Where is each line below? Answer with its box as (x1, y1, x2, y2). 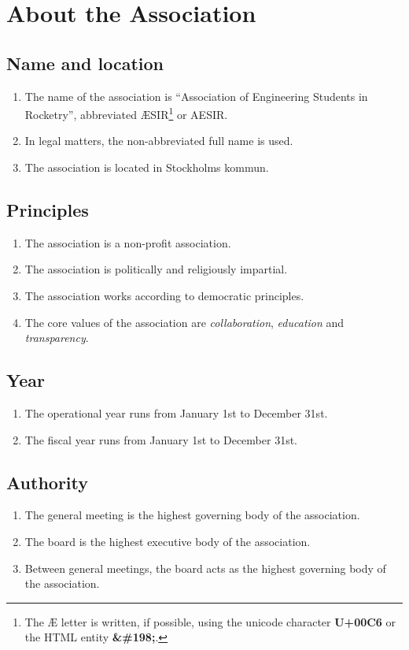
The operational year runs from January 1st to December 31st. (24, 404, 328, 421)
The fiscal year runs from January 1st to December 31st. (24, 431, 297, 448)
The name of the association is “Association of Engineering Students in (24, 87, 368, 104)
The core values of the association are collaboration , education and (24, 314, 345, 330)
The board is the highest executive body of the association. (24, 533, 311, 549)
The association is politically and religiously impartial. (24, 261, 288, 277)
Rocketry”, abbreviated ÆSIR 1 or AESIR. (24, 104, 228, 122)
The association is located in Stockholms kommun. (24, 159, 269, 176)
